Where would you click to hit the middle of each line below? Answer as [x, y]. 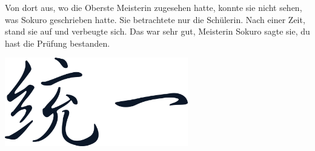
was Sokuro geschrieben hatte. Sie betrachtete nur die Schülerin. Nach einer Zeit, [155, 19]
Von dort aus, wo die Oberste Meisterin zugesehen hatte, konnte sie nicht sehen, [154, 7]
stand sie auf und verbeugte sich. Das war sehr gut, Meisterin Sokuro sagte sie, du [157, 31]
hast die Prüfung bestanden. [58, 43]
